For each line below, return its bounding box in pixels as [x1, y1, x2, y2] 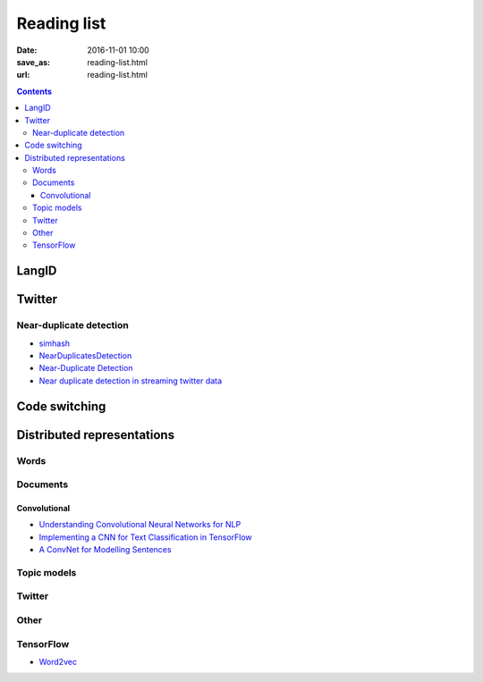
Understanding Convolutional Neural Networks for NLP [38, 519, 241, 530]
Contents [16, 86, 53, 97]
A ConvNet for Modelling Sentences [38, 544, 172, 555]
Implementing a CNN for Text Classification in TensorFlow [38, 532, 252, 543]
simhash [38, 338, 71, 349]
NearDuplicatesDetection [38, 349, 132, 361]
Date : [16, 45, 38, 55]
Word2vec [38, 656, 78, 667]
